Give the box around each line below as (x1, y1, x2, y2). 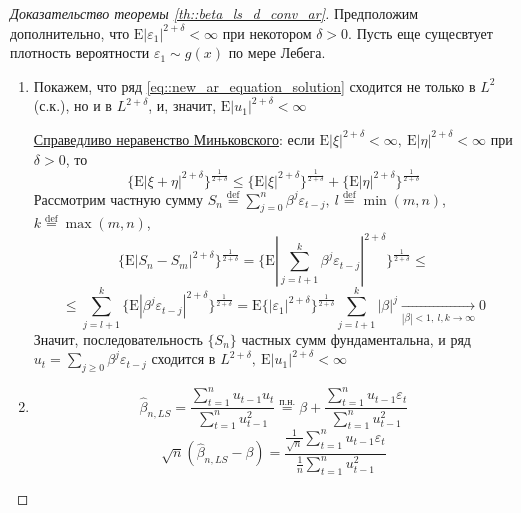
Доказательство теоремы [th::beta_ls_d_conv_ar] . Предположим (10, 3, 419, 23)
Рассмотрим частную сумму (33, 188, 203, 209)
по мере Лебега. (228, 42, 326, 63)
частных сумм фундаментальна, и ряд (241, 328, 471, 349)
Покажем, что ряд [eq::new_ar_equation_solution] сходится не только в (33, 75, 476, 96)
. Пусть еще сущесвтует (348, 22, 493, 43)
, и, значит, (148, 95, 217, 116)
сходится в (151, 348, 216, 369)
